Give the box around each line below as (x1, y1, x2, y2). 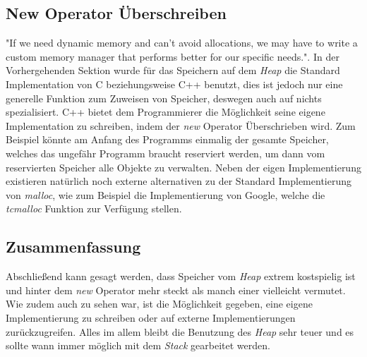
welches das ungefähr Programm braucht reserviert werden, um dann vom (6, 145, 325, 160)
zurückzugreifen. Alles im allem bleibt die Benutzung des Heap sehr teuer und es (6, 324, 354, 339)
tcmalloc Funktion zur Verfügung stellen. (6, 201, 182, 216)
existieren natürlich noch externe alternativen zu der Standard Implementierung (6, 174, 351, 188)
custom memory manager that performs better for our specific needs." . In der (6, 49, 339, 63)
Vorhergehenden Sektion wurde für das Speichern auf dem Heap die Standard (6, 63, 340, 78)
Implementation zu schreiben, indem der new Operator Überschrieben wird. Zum (6, 118, 356, 133)
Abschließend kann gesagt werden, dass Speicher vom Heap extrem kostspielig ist (6, 269, 356, 284)
